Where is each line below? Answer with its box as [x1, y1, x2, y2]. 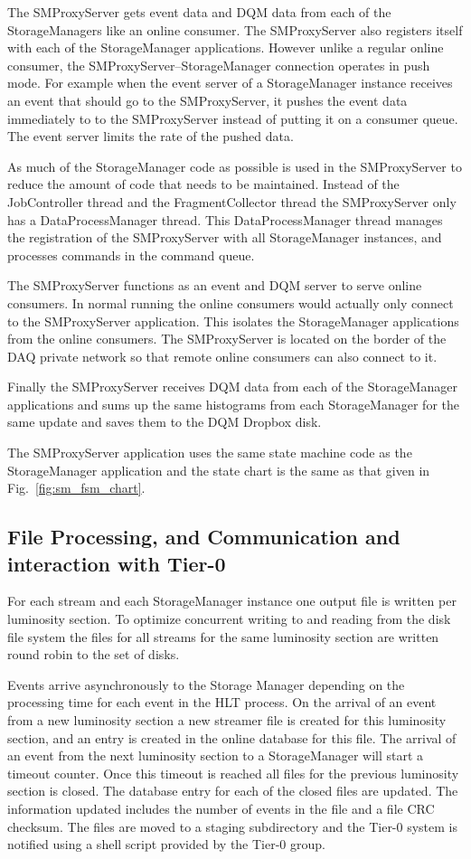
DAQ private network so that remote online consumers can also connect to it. [7, 346, 438, 365]
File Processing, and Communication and [7, 523, 400, 551]
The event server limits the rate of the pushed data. [7, 127, 294, 146]
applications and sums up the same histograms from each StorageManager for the [7, 394, 459, 413]
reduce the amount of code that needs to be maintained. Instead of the [7, 175, 400, 194]
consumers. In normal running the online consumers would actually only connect [7, 293, 454, 312]
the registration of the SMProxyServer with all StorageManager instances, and [7, 228, 442, 247]
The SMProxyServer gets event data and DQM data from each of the [7, 3, 391, 21]
